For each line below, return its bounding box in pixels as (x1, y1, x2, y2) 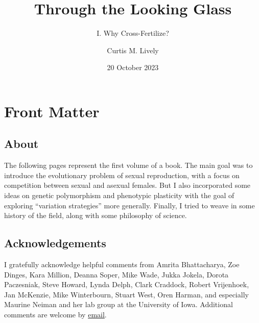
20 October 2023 (107, 62, 159, 73)
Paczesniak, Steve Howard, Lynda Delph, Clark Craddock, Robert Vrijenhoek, (4, 279, 249, 290)
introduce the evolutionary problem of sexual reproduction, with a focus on (4, 169, 240, 180)
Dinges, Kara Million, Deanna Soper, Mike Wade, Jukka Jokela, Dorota (4, 269, 229, 279)
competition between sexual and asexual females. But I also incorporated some (4, 180, 251, 190)
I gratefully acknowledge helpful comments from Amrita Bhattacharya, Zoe (4, 259, 240, 270)
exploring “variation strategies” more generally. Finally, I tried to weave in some (4, 200, 255, 210)
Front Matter (4, 100, 100, 121)
